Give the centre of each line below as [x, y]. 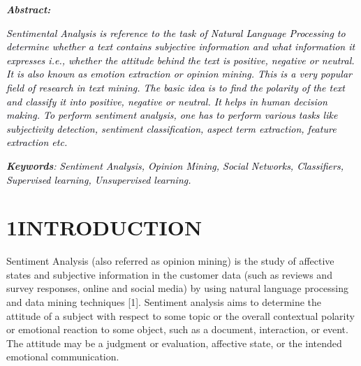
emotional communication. [63, 357]
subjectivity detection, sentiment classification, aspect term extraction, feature [171, 128]
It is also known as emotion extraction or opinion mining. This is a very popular [179, 74]
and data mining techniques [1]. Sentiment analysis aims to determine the [164, 302]
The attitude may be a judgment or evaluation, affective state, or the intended [174, 343]
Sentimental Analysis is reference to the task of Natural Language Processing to [176, 32]
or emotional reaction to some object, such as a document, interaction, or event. [177, 329]
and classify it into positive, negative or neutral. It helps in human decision [167, 101]
